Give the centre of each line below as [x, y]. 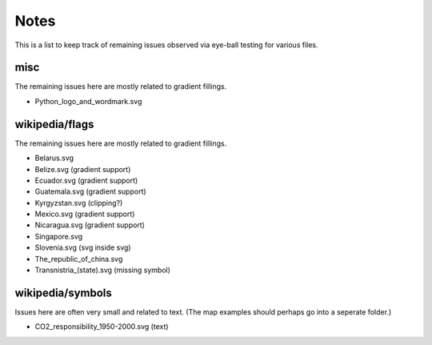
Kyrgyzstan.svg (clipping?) [79, 203]
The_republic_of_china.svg [79, 259]
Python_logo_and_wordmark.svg [88, 101]
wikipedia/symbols [63, 293]
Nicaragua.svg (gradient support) [90, 225]
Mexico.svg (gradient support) [85, 214]
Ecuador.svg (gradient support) [86, 180]
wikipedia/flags [54, 124]
